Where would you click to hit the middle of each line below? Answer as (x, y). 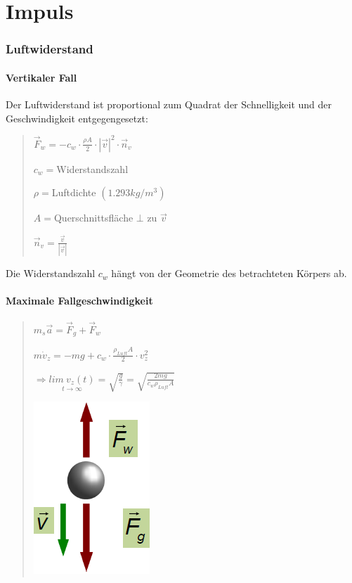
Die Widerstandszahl (51, 273)
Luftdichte (74, 192)
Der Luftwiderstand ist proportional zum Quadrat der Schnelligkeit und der (169, 104)
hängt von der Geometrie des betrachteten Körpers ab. (229, 273)
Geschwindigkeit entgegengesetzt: (77, 118)
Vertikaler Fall (41, 77)
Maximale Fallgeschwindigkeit (79, 301)
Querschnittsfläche (93, 218)
